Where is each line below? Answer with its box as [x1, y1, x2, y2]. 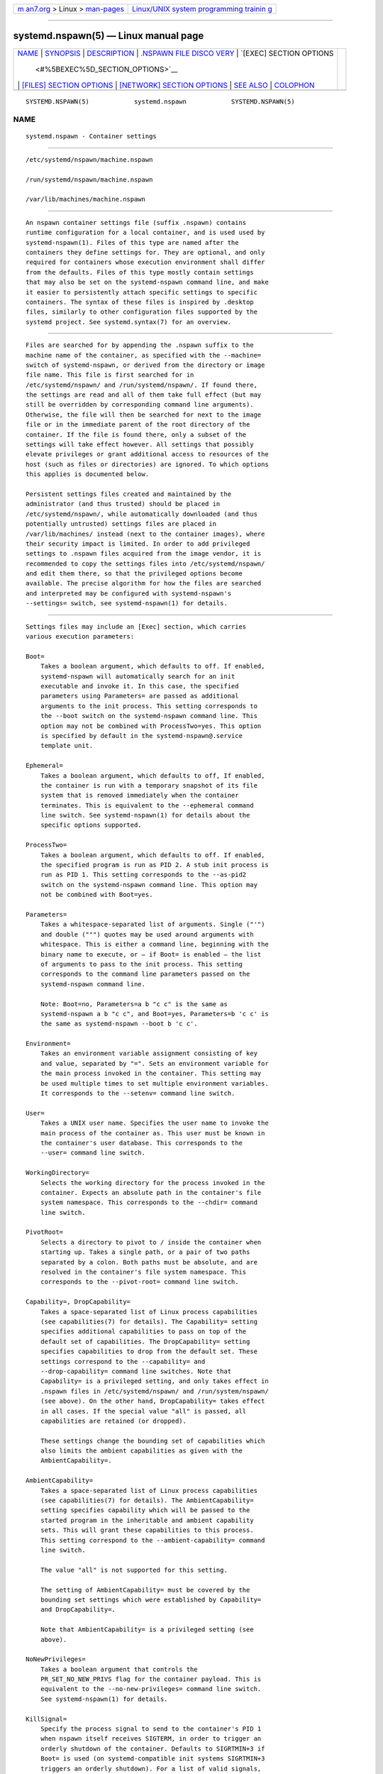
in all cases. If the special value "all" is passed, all [40, 1407, 247, 1415]
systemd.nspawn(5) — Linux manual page [13, 30, 204, 42]
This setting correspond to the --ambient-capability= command [40, 1536, 265, 1544]
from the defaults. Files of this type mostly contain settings [26, 268, 255, 276]
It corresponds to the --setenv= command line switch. [40, 1089, 235, 1098]
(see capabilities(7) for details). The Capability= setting [40, 1318, 258, 1326]
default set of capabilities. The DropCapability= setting [40, 1338, 250, 1345]
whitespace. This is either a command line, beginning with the [40, 940, 269, 949]
